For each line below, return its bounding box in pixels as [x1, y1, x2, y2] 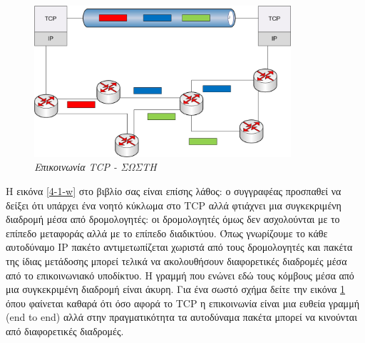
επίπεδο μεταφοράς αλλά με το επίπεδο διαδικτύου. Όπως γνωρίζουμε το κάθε [6, 225, 328, 240]
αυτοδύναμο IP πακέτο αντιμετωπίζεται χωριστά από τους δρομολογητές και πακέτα [6, 239, 353, 254]
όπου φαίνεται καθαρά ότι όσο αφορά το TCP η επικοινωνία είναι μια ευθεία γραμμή [6, 295, 359, 310]
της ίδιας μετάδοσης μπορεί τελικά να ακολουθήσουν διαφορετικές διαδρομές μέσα [6, 254, 347, 269]
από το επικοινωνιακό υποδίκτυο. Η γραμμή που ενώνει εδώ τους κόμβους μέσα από [6, 267, 354, 282]
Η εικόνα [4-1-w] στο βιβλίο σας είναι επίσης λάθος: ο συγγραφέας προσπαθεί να [6, 184, 341, 199]
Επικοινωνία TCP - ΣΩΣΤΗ [34, 159, 157, 174]
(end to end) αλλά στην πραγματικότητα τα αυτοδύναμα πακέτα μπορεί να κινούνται [6, 309, 357, 324]
